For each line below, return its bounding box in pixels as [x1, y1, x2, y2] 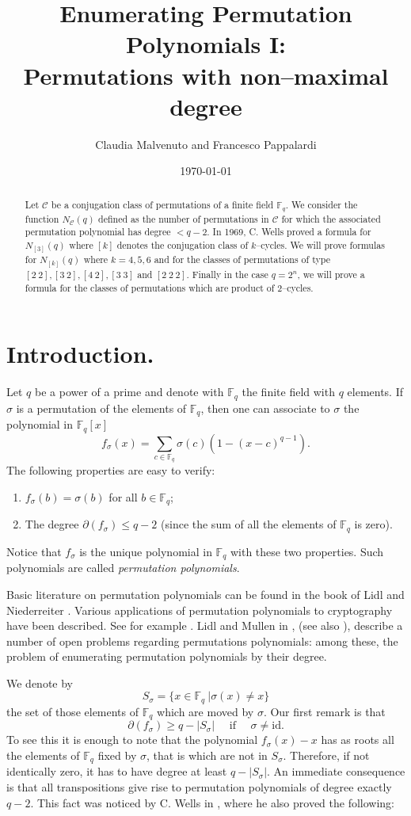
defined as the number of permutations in [98, 212, 269, 225]
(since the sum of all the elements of [161, 516, 337, 532]
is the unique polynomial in [79, 543, 212, 559]
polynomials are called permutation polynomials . [6, 559, 240, 576]
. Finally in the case [186, 267, 268, 280]
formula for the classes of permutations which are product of [25, 280, 275, 294]
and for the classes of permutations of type [154, 253, 330, 266]
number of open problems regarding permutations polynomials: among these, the [6, 632, 398, 649]
